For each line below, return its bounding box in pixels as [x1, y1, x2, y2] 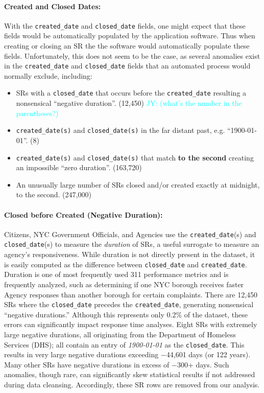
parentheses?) [16, 107, 59, 118]
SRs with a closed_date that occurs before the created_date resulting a [16, 87, 247, 98]
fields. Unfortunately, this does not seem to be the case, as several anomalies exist [4, 50, 260, 61]
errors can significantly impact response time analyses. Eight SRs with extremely [4, 319, 257, 330]
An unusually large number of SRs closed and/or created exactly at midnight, [16, 179, 260, 190]
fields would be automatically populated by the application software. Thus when [4, 30, 255, 41]
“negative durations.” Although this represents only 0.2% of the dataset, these [4, 309, 248, 319]
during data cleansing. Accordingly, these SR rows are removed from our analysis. [4, 379, 260, 390]
